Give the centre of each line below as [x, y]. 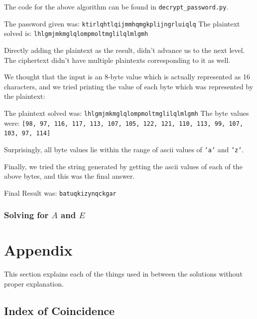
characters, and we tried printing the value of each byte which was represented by [129, 86]
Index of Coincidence [60, 310]
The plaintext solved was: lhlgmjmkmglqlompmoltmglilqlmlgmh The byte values [127, 113]
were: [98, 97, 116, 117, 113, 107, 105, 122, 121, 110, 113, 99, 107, [124, 123]
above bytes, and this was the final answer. [69, 176]
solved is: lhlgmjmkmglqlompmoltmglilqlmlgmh [76, 33]
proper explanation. [34, 283]
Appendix [38, 250]
